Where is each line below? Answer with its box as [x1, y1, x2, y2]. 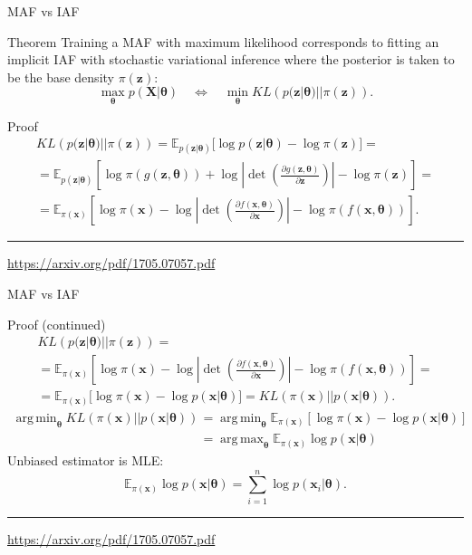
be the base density [7, 67, 114, 86]
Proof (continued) [7, 314, 106, 333]
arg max [220, 433, 264, 446]
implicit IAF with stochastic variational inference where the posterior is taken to [7, 50, 455, 69]
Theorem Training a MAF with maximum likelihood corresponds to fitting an [7, 32, 439, 51]
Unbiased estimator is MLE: [7, 450, 164, 469]
